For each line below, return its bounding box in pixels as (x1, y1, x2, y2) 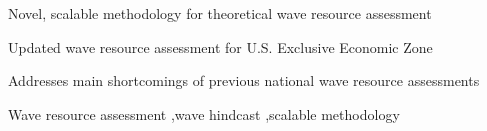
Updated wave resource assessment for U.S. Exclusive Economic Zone (8, 36, 433, 57)
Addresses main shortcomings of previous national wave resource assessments (8, 70, 480, 91)
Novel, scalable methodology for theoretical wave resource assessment (8, 3, 432, 23)
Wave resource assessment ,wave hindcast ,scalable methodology (8, 103, 400, 124)
